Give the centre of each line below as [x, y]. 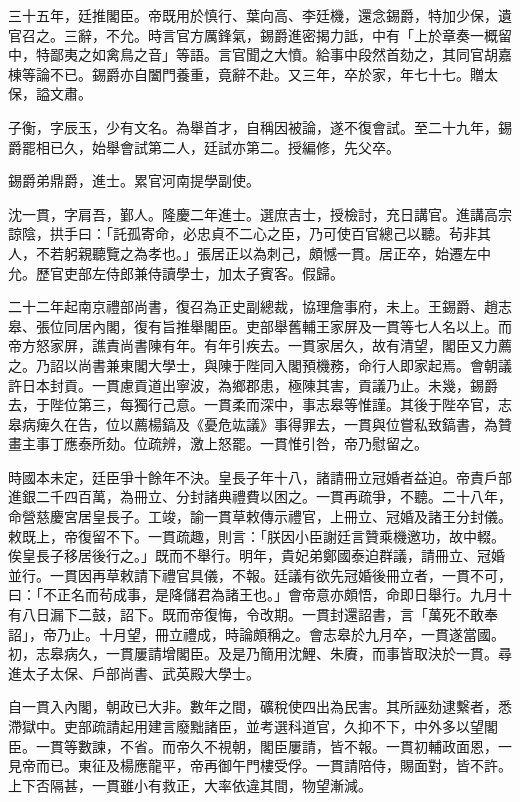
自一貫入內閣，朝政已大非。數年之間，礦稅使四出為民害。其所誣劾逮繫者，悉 [260, 706]
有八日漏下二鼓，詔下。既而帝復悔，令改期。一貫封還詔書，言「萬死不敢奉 [253, 614]
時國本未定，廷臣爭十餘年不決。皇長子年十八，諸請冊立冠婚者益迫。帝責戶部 [260, 476]
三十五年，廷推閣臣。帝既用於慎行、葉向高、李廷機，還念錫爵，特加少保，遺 [260, 15]
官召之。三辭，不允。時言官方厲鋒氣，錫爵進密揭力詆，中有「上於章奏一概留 [260, 34]
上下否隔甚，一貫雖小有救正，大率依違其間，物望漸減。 [190, 784]
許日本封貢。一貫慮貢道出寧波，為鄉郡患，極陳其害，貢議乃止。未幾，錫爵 [253, 384]
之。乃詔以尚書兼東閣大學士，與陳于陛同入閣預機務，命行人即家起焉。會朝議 [260, 364]
